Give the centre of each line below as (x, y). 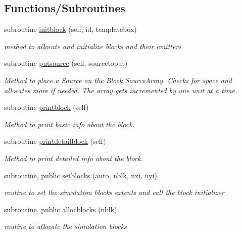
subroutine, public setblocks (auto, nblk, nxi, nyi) (81, 175)
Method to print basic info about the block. (69, 124)
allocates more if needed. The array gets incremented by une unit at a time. (121, 90)
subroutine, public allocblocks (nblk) (61, 209)
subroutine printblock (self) (46, 107)
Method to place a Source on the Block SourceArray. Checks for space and (118, 80)
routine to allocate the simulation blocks (65, 226)
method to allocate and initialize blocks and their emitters (93, 46)
